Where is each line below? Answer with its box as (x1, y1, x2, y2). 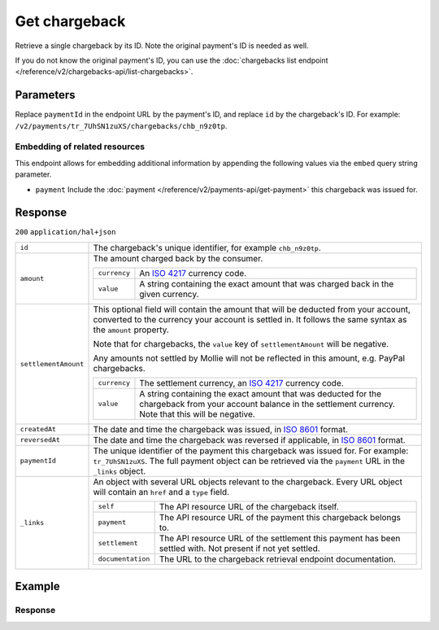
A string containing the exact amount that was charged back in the (139, 278, 394, 289)
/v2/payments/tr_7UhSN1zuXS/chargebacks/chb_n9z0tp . (15, 120, 228, 130)
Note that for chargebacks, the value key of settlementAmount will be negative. (93, 338, 389, 349)
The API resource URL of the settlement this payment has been (159, 532, 401, 544)
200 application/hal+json (15, 228, 116, 237)
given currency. (139, 288, 199, 300)
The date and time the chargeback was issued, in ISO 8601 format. (93, 423, 349, 435)
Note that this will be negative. (139, 408, 255, 419)
